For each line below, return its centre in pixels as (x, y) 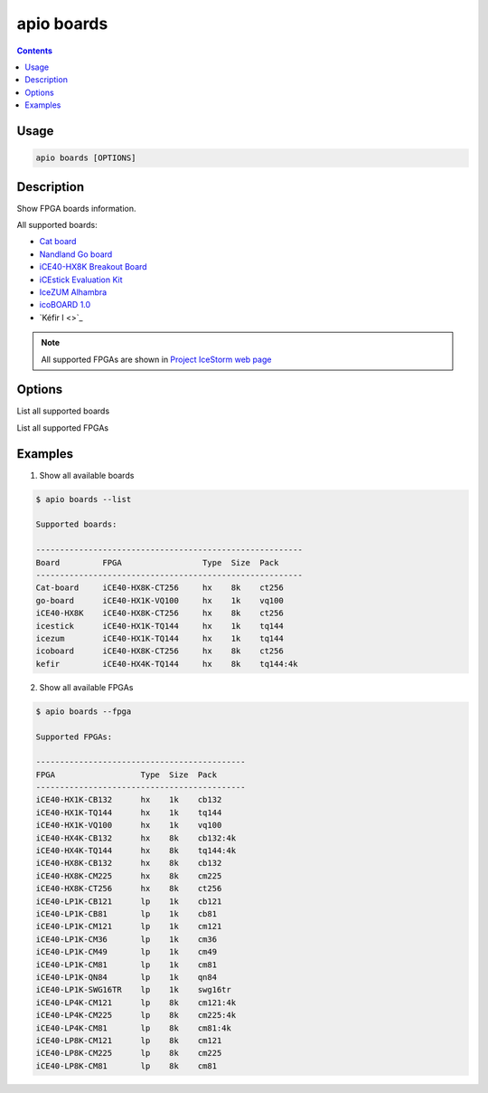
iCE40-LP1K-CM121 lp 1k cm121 (129, 927)
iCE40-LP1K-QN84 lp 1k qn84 (126, 977)
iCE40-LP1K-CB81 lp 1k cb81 (126, 914)
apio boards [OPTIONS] (86, 158)
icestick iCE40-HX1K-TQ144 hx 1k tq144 (160, 626)
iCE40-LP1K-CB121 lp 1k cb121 (129, 901)
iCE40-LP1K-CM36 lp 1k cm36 (126, 939)
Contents (35, 51)
